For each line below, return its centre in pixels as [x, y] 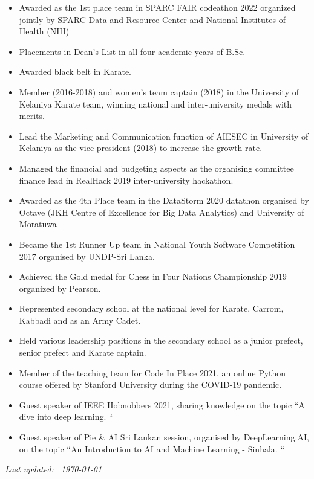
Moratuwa [38, 224]
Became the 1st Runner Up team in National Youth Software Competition [157, 244]
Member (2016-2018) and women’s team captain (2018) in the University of [159, 92]
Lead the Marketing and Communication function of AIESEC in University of [164, 136]
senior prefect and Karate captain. [83, 352]
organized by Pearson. [60, 288]
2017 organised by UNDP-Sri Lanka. [87, 256]
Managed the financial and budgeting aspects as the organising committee [156, 168]
